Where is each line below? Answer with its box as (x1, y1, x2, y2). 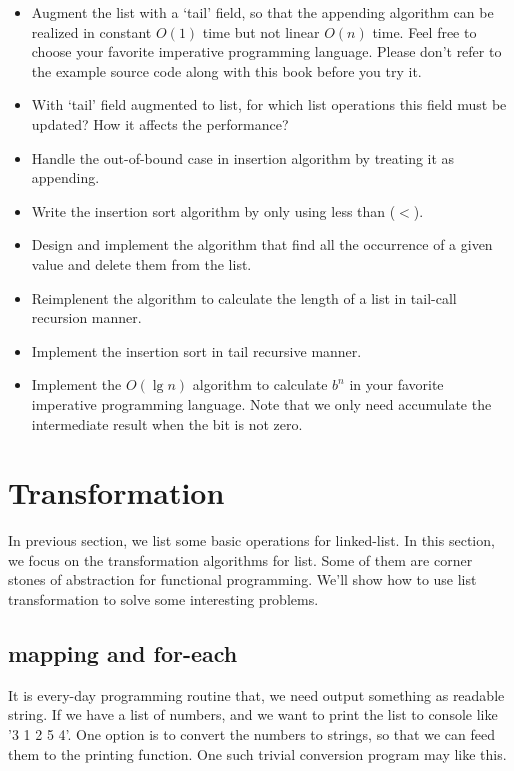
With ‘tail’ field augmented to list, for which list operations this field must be (31, 94, 507, 115)
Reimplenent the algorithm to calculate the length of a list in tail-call (31, 287, 457, 308)
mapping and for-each (8, 637, 238, 668)
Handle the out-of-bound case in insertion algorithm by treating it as (31, 147, 455, 168)
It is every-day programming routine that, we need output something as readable (8, 684, 505, 705)
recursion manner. (31, 307, 142, 328)
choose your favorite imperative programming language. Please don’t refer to (31, 41, 502, 62)
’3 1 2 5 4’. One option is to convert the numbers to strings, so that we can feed (8, 723, 495, 744)
